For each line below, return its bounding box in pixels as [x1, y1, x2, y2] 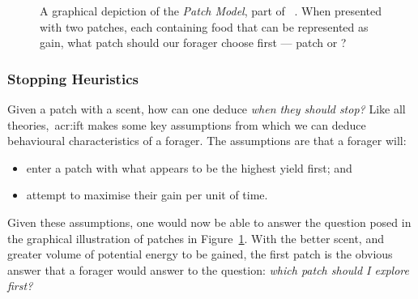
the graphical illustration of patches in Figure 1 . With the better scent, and [7, 229, 384, 246]
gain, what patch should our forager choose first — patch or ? [40, 34, 347, 51]
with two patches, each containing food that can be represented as [40, 18, 369, 35]
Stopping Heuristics [7, 68, 139, 88]
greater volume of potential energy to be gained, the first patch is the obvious [7, 246, 393, 263]
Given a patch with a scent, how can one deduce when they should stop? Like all [7, 100, 406, 117]
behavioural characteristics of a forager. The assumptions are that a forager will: [7, 132, 407, 149]
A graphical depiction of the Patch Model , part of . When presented [40, 2, 382, 19]
